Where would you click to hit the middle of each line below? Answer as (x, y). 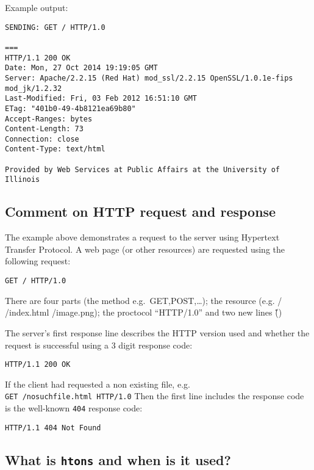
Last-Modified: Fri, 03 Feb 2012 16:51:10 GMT (101, 99)
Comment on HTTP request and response (141, 211)
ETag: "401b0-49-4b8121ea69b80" (70, 108)
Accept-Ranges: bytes (49, 119)
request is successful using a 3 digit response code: (99, 345)
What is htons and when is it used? (118, 459)
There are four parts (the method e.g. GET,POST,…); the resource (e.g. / (144, 300)
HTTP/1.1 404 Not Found (53, 428)
